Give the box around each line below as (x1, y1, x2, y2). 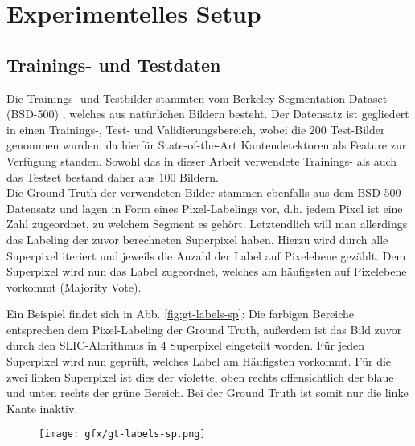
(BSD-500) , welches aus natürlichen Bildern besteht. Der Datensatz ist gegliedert (6, 105, 409, 122)
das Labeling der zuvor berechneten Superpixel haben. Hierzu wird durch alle (6, 231, 388, 248)
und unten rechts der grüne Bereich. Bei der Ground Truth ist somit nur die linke (6, 384, 409, 401)
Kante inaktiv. (6, 399, 78, 416)
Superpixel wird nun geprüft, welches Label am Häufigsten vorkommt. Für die (6, 353, 392, 370)
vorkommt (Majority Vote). (6, 278, 142, 295)
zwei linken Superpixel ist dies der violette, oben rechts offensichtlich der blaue (6, 368, 394, 385)
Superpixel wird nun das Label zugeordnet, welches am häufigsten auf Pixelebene (6, 263, 407, 280)
